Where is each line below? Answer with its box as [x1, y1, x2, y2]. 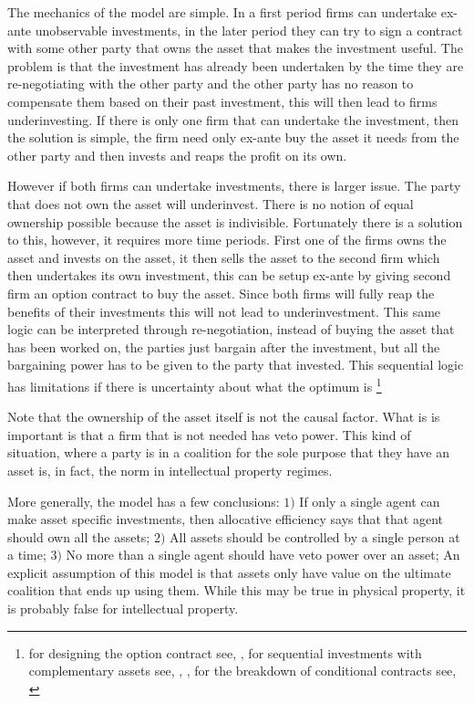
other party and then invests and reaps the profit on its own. [7, 145, 347, 164]
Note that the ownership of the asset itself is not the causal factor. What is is [7, 407, 440, 426]
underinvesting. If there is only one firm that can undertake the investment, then [7, 110, 459, 129]
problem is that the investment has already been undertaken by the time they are [7, 56, 464, 75]
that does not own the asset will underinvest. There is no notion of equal [7, 194, 414, 213]
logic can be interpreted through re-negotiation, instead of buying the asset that [7, 320, 455, 339]
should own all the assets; [7, 527, 150, 546]
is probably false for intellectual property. [7, 599, 239, 618]
